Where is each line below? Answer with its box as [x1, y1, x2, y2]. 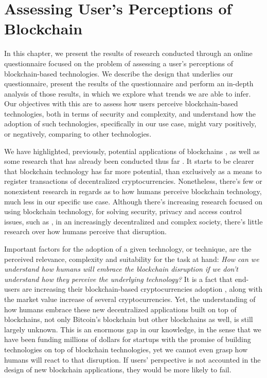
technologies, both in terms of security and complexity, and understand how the [4, 108, 256, 119]
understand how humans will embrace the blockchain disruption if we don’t [4, 263, 238, 274]
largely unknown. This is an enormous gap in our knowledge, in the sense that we [4, 324, 261, 334]
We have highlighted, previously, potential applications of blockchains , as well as [4, 145, 260, 156]
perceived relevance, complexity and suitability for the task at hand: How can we [4, 253, 259, 264]
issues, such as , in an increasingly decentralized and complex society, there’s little [4, 216, 263, 226]
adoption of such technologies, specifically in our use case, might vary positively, [4, 118, 257, 129]
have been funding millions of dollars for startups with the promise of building [4, 334, 251, 345]
